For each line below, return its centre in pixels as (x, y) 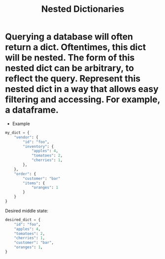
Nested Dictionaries (83, 9)
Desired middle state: (27, 211)
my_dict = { (17, 132)
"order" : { (25, 174)
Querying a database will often (69, 37)
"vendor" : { (26, 137)
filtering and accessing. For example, (82, 100)
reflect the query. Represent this (73, 79)
